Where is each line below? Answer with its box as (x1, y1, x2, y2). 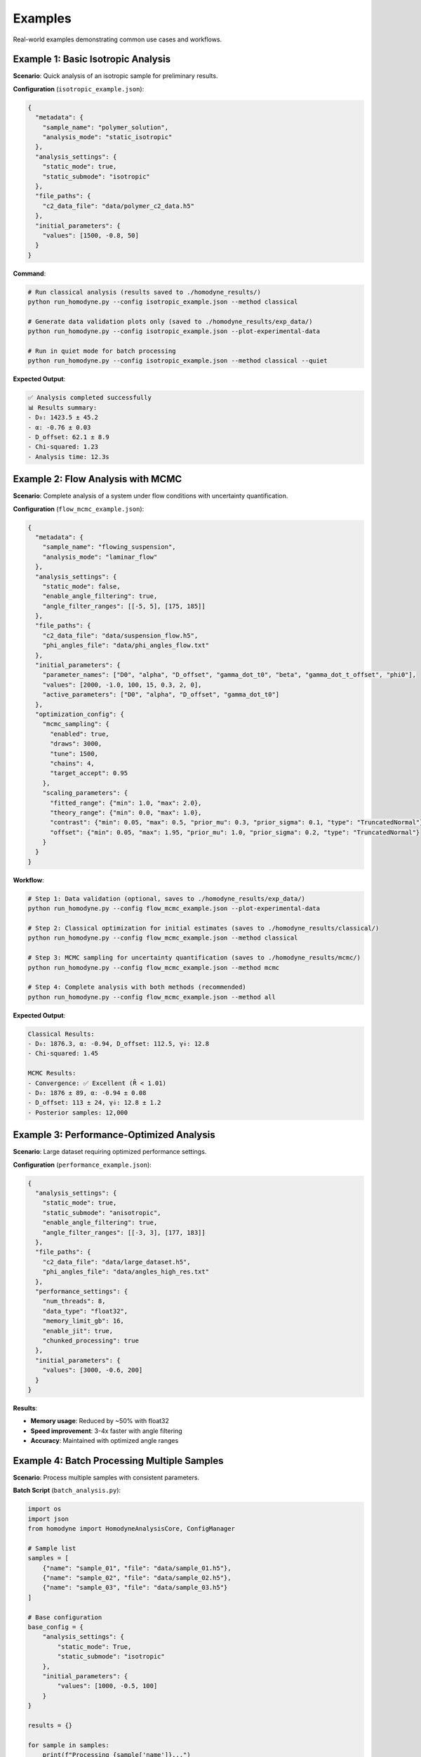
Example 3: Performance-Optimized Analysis (13, 1129, 215, 1141)
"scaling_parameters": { (42, 789, 128, 797)
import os (27, 1505, 62, 1513)
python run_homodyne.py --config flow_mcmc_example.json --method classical (27, 934, 298, 942)
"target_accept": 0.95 (50, 770, 128, 777)
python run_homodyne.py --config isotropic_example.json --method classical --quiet (27, 357, 328, 365)
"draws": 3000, (50, 740, 102, 748)
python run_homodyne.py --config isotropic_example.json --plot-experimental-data (27, 328, 321, 335)
